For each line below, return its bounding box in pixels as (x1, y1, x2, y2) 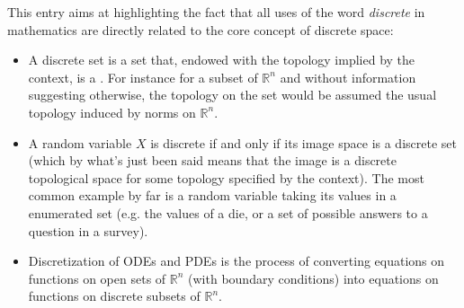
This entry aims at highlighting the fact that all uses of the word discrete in (7, 3, 425, 21)
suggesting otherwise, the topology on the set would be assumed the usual (28, 85, 437, 104)
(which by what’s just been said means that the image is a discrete (28, 151, 397, 170)
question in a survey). (28, 221, 148, 240)
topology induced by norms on (28, 102, 196, 121)
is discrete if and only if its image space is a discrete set (150, 133, 457, 152)
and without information (280, 67, 416, 86)
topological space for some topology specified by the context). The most (28, 168, 424, 187)
